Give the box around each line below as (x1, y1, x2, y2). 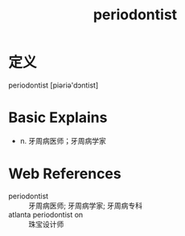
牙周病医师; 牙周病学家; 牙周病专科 (28, 201, 143, 210)
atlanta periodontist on (8, 210, 84, 219)
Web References (8, 165, 122, 183)
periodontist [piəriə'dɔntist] (8, 80, 99, 90)
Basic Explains (8, 108, 108, 127)
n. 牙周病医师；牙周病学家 (19, 136, 107, 145)
